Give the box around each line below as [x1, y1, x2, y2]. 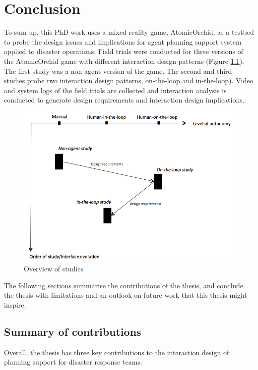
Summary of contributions [4, 323, 141, 339]
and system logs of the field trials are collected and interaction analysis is [4, 85, 227, 95]
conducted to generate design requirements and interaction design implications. [4, 95, 245, 105]
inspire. [4, 299, 26, 310]
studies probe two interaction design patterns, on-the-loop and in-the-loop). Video [4, 75, 254, 86]
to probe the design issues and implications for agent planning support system [4, 36, 242, 47]
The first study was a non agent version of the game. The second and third [4, 65, 232, 76]
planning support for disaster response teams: [4, 357, 142, 367]
